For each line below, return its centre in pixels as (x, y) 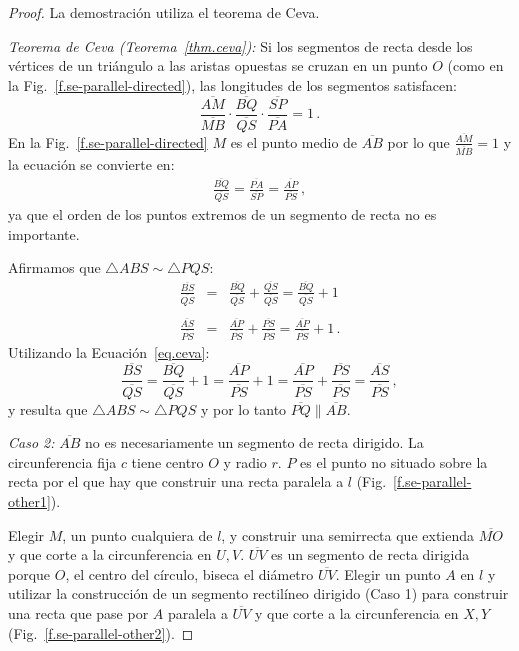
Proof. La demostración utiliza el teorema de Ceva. (164, 12)
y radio (245, 461)
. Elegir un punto (388, 573)
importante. (44, 233)
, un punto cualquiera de (137, 534)
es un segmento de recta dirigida (370, 554)
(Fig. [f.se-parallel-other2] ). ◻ (101, 632)
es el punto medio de (294, 141)
